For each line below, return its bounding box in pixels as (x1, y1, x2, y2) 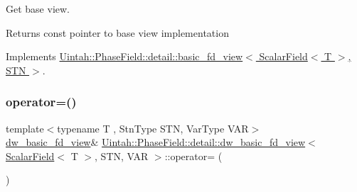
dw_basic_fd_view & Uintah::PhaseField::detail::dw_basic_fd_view (6, 135, 306, 149)
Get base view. (6, 1, 70, 16)
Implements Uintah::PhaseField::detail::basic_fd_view (6, 49, 243, 64)
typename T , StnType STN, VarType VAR (57, 120, 249, 135)
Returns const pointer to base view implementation (6, 25, 229, 40)
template (6, 120, 44, 135)
